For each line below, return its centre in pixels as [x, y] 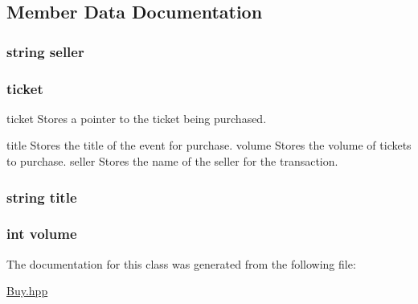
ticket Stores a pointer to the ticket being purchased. [137, 118]
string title [42, 197]
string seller [45, 51]
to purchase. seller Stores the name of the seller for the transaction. [172, 161]
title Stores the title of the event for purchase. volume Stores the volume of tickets [209, 145]
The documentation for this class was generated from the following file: [181, 263]
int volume [42, 234]
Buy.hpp [27, 291]
